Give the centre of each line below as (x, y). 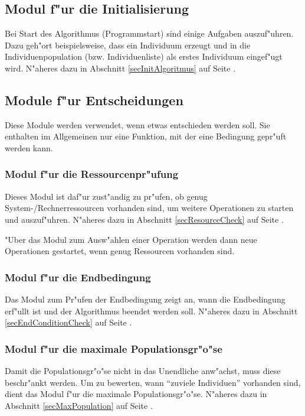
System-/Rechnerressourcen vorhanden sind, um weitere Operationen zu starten (149, 208)
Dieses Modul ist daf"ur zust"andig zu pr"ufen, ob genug (106, 196)
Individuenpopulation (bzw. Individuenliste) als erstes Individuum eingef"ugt (144, 56)
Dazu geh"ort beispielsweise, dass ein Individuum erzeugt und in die (128, 45)
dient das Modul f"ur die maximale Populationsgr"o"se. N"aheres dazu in (136, 394)
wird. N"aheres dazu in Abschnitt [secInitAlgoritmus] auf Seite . (120, 68)
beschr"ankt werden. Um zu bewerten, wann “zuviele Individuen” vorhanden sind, (153, 382)
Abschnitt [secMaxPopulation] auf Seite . (79, 405)
